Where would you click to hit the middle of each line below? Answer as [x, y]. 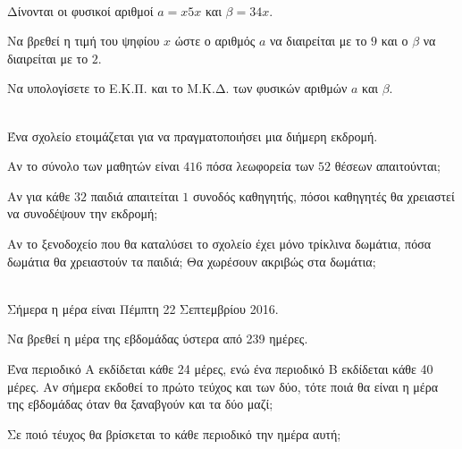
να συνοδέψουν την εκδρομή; [83, 213]
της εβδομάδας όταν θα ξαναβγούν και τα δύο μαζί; [140, 404]
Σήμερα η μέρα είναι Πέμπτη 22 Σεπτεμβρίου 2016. [143, 308]
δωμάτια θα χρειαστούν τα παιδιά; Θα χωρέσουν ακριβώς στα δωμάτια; [192, 261]
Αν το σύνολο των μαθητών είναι [93, 166]
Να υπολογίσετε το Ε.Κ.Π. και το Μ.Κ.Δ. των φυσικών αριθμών [177, 88]
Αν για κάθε [39, 195]
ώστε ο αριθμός [215, 41]
